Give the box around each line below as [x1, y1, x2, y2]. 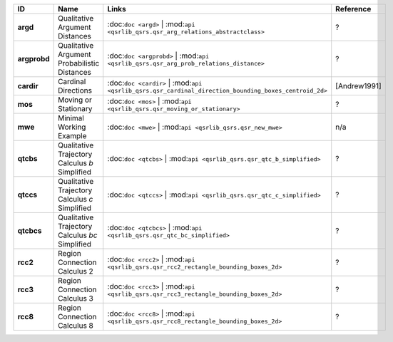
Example [57, 131, 87, 140]
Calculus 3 [57, 294, 94, 303]
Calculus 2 [57, 266, 94, 276]
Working [57, 122, 86, 132]
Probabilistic [57, 58, 100, 68]
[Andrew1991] [335, 81, 382, 90]
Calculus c [57, 195, 93, 204]
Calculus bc [57, 230, 98, 240]
